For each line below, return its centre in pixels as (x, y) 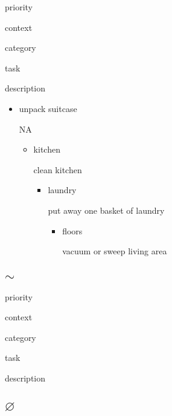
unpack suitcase (48, 108)
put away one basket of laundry (106, 210)
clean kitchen (58, 169)
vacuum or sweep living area (115, 251)
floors (72, 230)
